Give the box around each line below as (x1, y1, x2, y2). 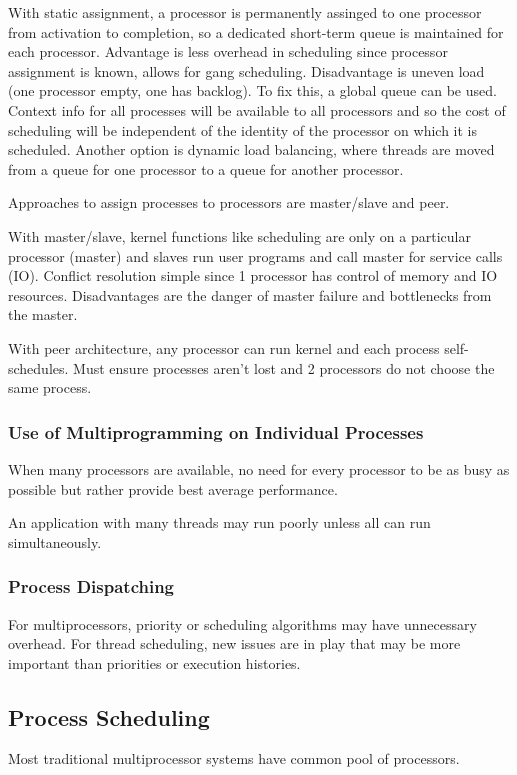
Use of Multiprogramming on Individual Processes (8, 419, 424, 444)
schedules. (8, 357, 69, 378)
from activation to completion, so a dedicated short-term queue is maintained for (8, 21, 504, 42)
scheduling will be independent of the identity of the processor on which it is (8, 119, 478, 140)
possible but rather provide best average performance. (8, 478, 338, 499)
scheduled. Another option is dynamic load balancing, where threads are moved (8, 139, 495, 160)
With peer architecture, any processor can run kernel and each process (8, 337, 440, 358)
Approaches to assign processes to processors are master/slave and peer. (8, 192, 450, 213)
